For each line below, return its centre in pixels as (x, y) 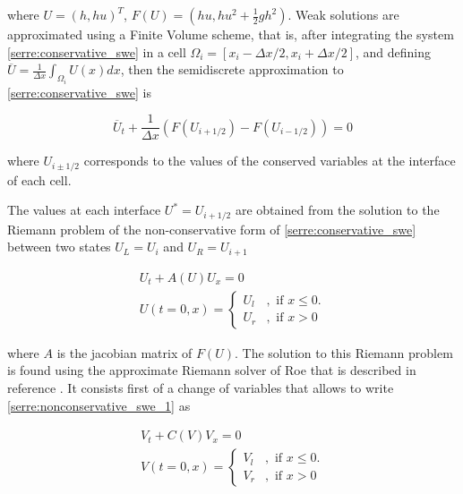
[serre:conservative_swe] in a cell (97, 51)
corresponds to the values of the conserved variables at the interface (270, 161)
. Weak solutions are (343, 14)
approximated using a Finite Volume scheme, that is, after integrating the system (231, 34)
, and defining (394, 51)
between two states (59, 247)
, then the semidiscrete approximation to (232, 69)
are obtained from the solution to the (337, 210)
